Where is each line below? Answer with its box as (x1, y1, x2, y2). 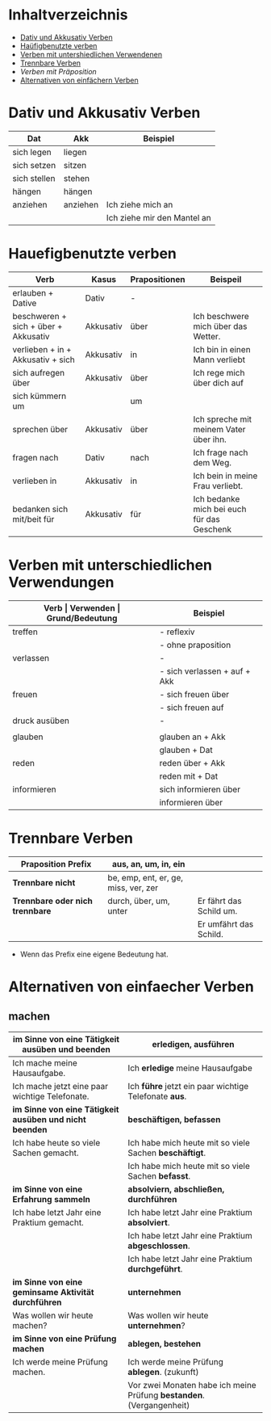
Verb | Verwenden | (43, 602, 121, 613)
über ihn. (193, 434, 227, 445)
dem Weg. (193, 456, 232, 468)
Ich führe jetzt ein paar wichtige (127, 1080, 249, 1091)
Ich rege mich (193, 367, 245, 378)
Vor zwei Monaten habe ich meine (127, 1379, 256, 1390)
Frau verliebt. (193, 480, 244, 491)
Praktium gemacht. (12, 1217, 85, 1228)
